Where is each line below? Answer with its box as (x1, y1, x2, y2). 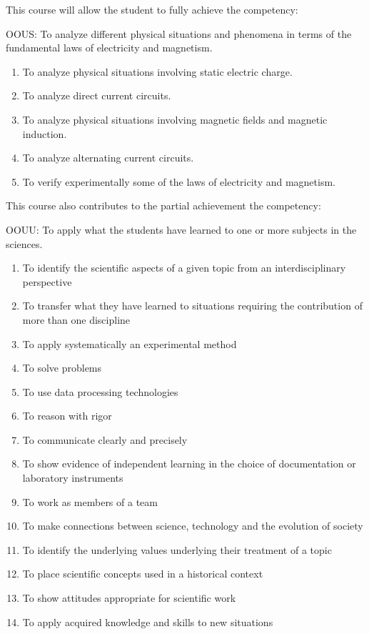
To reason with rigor (22, 408, 112, 423)
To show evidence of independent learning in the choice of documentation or (22, 456, 356, 471)
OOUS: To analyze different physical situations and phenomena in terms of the (6, 26, 352, 41)
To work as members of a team (22, 494, 158, 509)
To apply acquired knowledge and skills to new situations (22, 614, 273, 629)
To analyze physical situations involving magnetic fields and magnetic (22, 112, 328, 127)
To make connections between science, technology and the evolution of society (22, 518, 363, 533)
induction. (22, 126, 67, 141)
